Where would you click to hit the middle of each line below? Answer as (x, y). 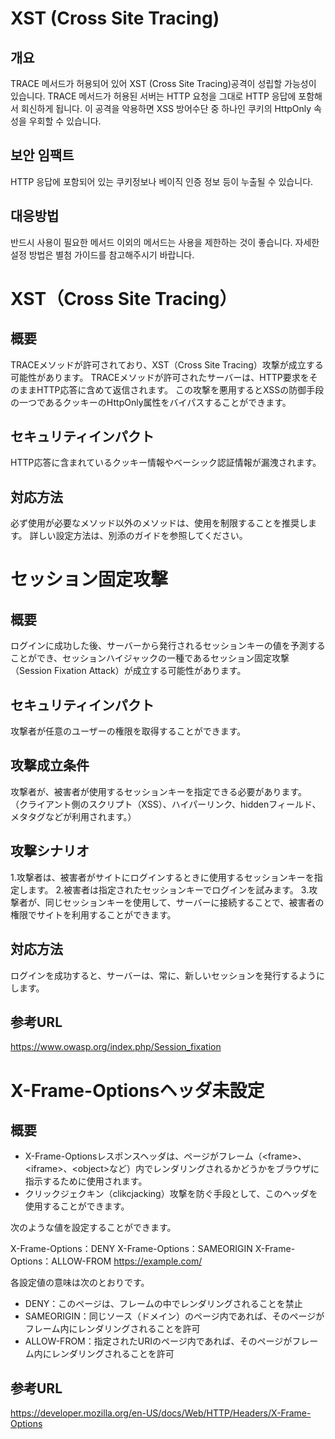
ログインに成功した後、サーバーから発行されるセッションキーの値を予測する (168, 646)
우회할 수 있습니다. (65, 121)
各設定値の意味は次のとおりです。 (80, 1283)
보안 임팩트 (42, 155)
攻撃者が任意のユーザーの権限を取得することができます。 (128, 731)
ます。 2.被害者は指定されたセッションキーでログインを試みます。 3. (168, 889)
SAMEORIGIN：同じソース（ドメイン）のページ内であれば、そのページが (174, 1316)
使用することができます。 (77, 1206)
